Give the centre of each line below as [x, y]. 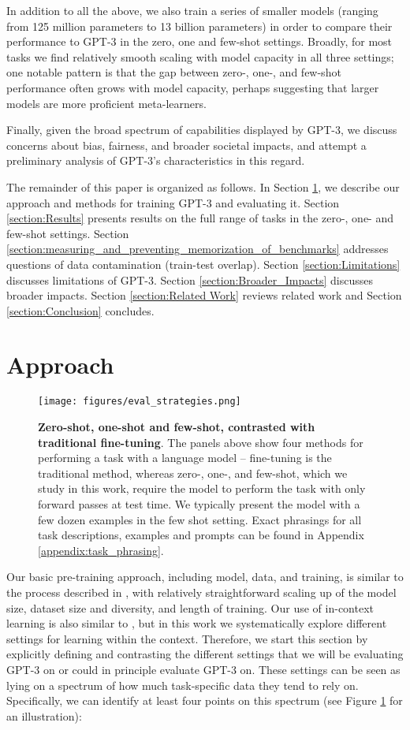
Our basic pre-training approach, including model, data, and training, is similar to [205, 577]
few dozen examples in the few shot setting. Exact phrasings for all [200, 519]
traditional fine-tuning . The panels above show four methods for [201, 442]
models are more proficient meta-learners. [106, 103]
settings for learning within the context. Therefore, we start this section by [187, 638]
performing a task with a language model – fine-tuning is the [185, 458]
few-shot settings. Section [68, 233]
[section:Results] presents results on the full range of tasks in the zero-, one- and [200, 218]
